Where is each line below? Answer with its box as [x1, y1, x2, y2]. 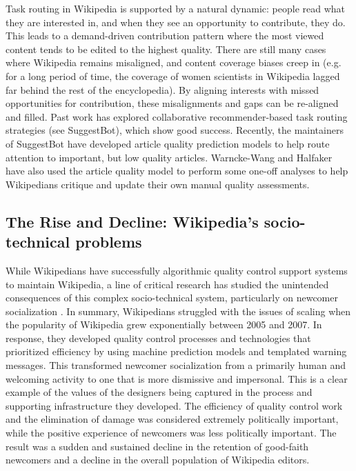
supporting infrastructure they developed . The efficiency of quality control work [6, 398, 343, 412]
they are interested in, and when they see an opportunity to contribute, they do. [6, 14, 346, 29]
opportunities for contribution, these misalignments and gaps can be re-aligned [6, 96, 339, 110]
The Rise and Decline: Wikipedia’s [6, 210, 259, 232]
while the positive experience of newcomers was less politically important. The [6, 425, 337, 440]
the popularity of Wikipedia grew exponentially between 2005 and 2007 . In [6, 317, 322, 332]
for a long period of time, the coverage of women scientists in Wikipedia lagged [6, 68, 340, 83]
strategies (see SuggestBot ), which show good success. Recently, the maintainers [6, 123, 344, 137]
